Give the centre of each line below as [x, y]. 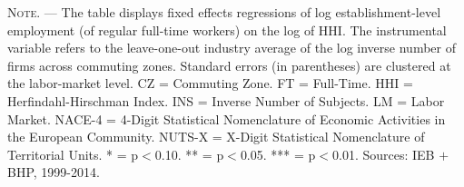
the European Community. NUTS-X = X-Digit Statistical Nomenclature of [216, 137]
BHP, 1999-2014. [54, 172]
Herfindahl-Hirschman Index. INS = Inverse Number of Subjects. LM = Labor [226, 100]
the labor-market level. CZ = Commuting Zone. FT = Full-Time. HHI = [210, 83]
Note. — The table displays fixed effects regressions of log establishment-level [224, 12]
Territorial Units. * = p [73, 154]
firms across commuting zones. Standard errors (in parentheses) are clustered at [229, 65]
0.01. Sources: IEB [383, 154]
